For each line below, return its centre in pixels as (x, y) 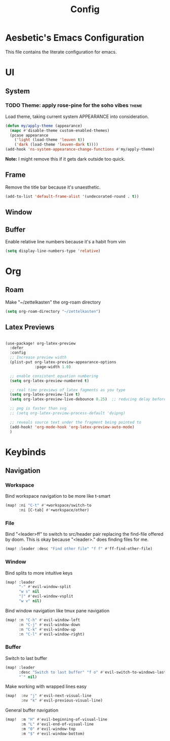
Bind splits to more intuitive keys (39, 573)
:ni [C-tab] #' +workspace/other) (54, 510)
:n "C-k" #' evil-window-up (47, 629)
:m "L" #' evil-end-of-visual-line (57, 724)
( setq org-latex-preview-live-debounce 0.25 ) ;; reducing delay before (88, 399)
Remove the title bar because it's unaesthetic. (53, 187)
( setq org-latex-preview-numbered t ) (50, 381)
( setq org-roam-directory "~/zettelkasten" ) (53, 311)
